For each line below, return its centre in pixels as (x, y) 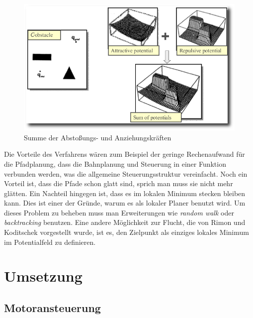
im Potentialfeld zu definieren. (50, 242)
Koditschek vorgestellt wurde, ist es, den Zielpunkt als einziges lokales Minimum (126, 232)
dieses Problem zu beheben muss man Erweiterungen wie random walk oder (119, 212)
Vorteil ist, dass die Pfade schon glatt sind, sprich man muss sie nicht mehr (119, 183)
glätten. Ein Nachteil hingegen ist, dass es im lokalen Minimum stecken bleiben (125, 193)
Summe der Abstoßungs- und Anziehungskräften (98, 137)
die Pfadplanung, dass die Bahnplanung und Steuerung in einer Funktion (115, 163)
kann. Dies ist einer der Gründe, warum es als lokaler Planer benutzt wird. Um (125, 203)
